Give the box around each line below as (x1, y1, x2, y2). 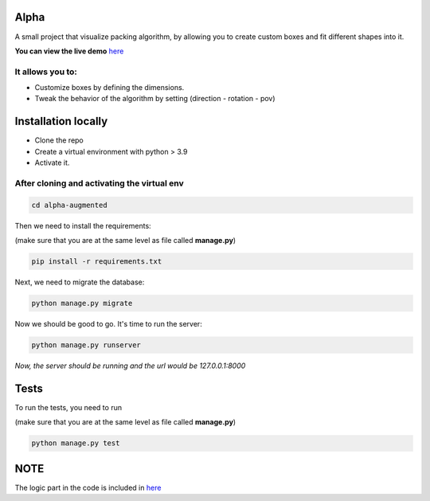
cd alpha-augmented (31, 200, 107, 209)
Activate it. (34, 158, 70, 167)
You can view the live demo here (14, 46, 124, 56)
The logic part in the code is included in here (14, 483, 162, 492)
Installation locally (14, 115, 108, 128)
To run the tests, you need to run (14, 402, 123, 412)
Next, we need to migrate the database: (14, 277, 145, 287)
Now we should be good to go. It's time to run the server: (14, 319, 202, 328)
